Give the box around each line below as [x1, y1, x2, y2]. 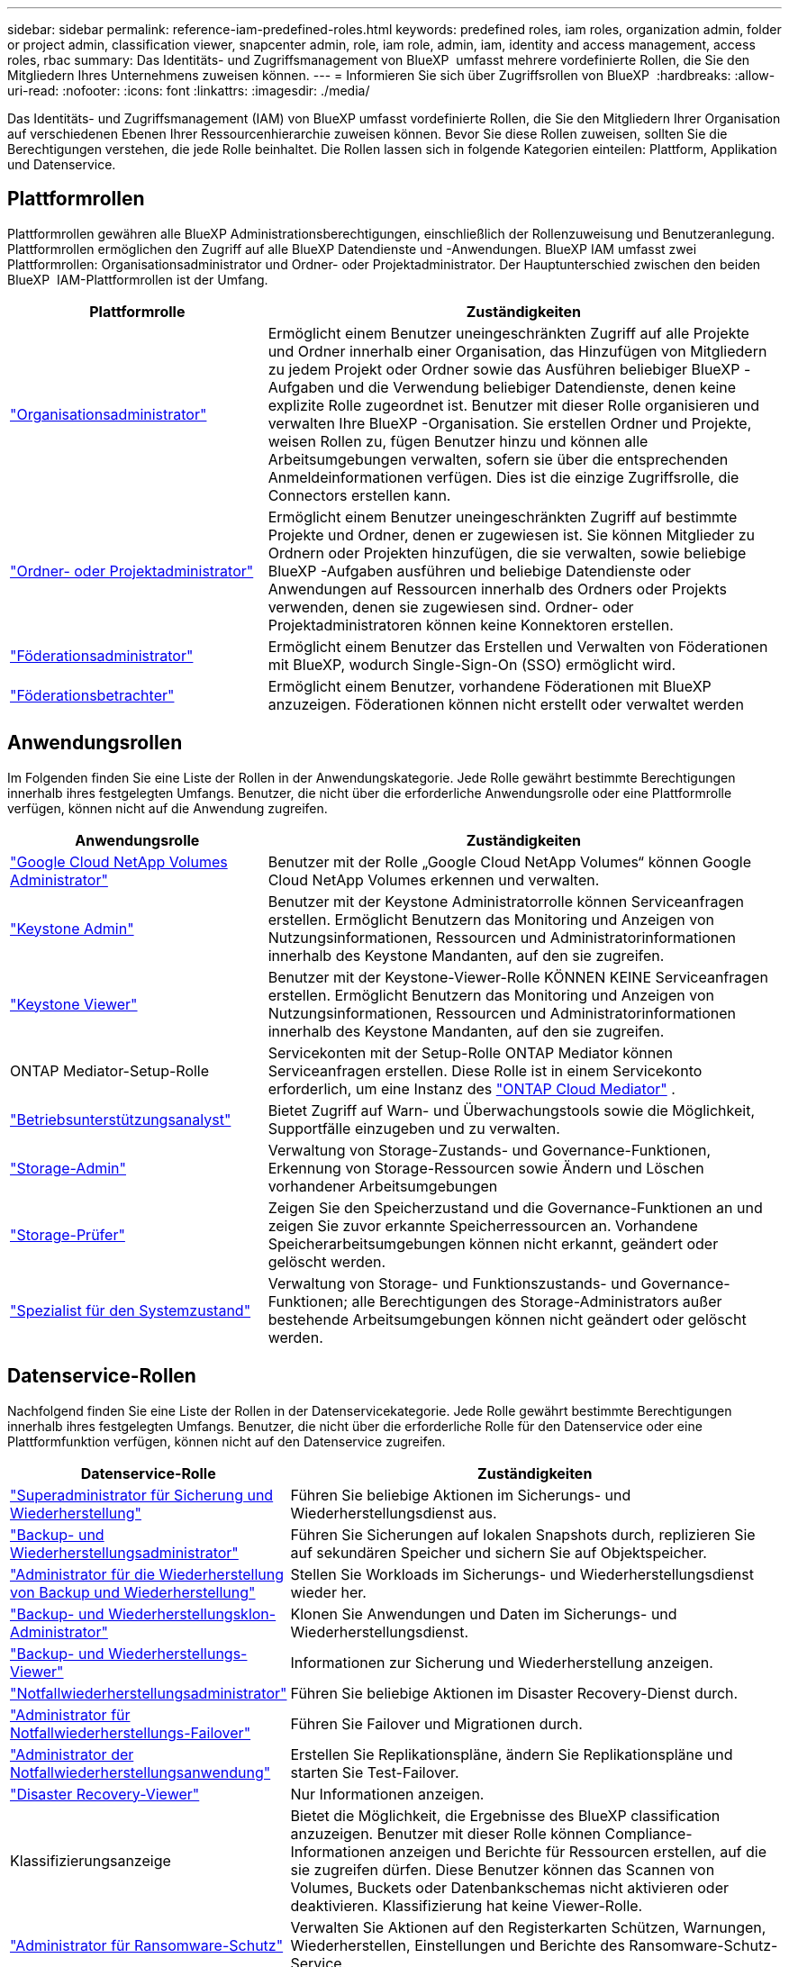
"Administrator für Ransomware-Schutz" [10, 1935, 284, 1954]
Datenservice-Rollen [7, 1364, 196, 1388]
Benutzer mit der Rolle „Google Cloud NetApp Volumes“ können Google [268, 852, 751, 871]
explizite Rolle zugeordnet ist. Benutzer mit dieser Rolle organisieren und [268, 395, 759, 414]
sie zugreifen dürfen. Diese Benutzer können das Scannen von [290, 1860, 715, 1879]
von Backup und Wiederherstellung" [10, 1582, 256, 1601]
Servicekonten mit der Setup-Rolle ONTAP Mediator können [268, 1043, 673, 1062]
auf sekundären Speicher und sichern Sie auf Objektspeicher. [290, 1543, 707, 1562]
